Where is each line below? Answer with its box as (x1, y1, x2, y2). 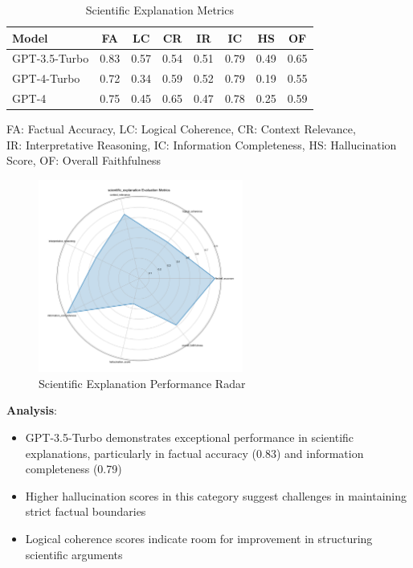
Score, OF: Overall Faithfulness (6, 152, 161, 169)
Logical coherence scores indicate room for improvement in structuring (25, 529, 373, 546)
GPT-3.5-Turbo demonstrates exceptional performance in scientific (25, 429, 354, 446)
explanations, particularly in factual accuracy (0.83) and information (25, 444, 364, 461)
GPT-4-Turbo (12, 70, 80, 87)
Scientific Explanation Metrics (85, 2, 234, 18)
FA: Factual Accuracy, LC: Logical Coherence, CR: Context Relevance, (6, 121, 356, 137)
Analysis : (6, 402, 57, 419)
